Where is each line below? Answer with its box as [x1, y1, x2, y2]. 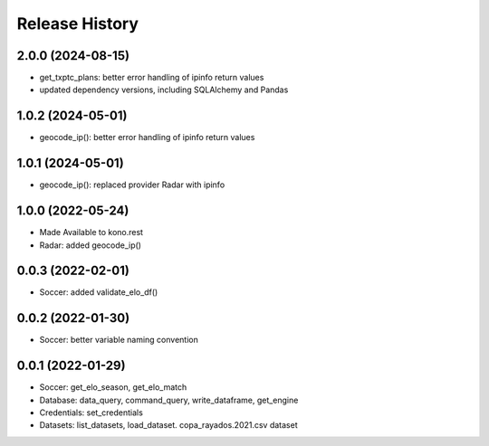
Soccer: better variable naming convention [39, 335, 198, 346]
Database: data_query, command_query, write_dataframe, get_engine [39, 394, 299, 405]
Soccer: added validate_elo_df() [39, 287, 158, 298]
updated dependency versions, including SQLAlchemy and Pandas [39, 84, 289, 95]
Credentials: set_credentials [39, 407, 144, 418]
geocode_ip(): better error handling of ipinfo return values [39, 132, 255, 143]
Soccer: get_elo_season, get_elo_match [39, 382, 187, 393]
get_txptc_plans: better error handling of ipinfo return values [39, 72, 264, 83]
